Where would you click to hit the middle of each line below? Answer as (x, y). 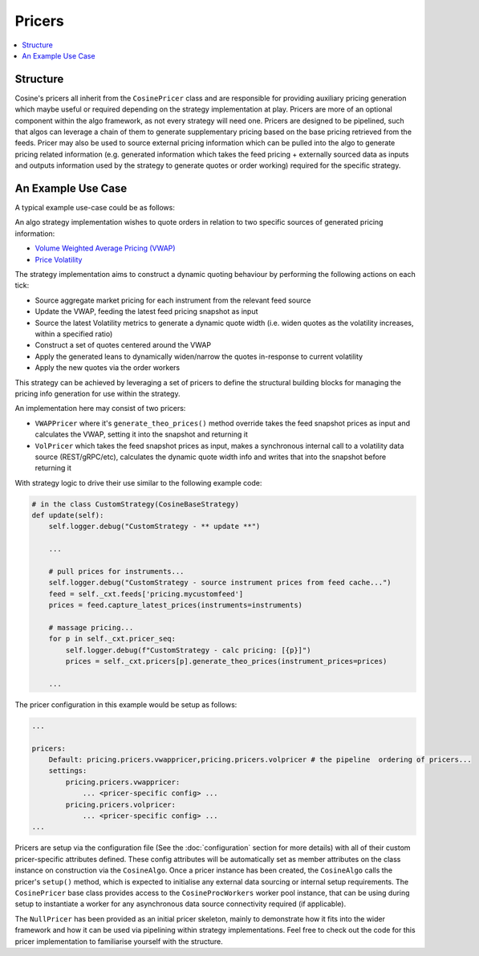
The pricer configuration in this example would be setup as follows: (126, 704)
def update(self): (68, 515)
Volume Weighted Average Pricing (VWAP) (105, 248)
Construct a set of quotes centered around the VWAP (123, 345)
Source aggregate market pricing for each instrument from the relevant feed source (173, 300)
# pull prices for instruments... (116, 572)
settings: (68, 771)
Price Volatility (59, 259)
